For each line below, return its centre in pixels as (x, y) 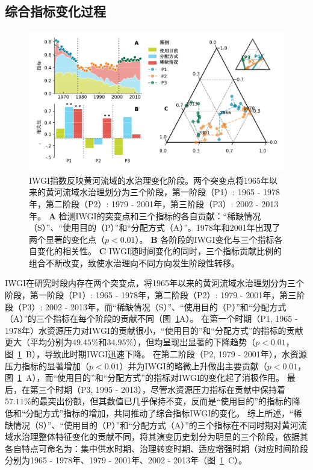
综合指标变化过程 (55, 11)
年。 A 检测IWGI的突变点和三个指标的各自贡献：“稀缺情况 (145, 215)
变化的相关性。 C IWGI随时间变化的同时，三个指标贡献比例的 (160, 251)
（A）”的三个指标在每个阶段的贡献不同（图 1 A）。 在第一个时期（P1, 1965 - (151, 318)
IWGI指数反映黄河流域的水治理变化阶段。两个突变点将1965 (145, 180)
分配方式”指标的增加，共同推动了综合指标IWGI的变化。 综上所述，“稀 (164, 413)
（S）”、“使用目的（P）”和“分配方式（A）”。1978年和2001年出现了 (155, 227)
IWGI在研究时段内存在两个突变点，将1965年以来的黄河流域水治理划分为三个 (155, 283)
